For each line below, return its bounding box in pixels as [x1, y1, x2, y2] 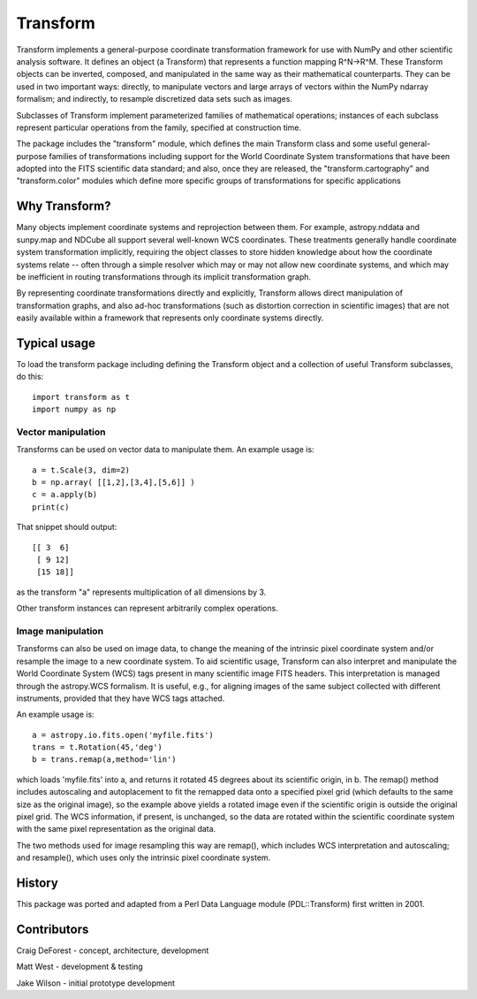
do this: [16, 372, 44, 382]
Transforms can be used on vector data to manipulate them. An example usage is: [16, 444, 314, 455]
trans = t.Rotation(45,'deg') [32, 742, 163, 752]
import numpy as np [32, 404, 117, 415]
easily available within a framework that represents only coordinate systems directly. [16, 312, 324, 323]
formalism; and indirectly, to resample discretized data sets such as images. [16, 94, 293, 104]
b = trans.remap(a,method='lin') [32, 755, 177, 765]
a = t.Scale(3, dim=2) [32, 465, 131, 475]
